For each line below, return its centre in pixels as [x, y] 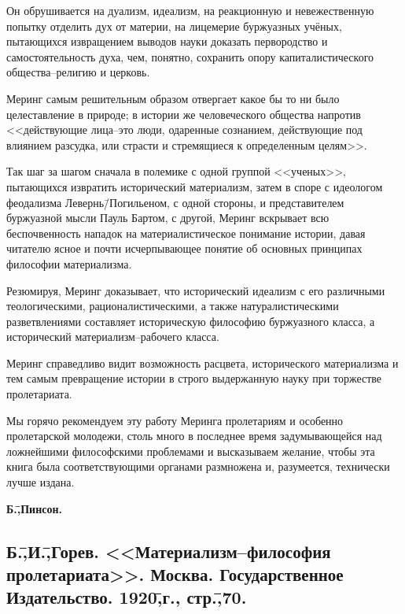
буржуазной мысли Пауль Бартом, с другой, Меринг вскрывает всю [168, 218]
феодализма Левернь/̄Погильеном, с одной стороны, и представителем [175, 202]
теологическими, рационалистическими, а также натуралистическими [173, 306]
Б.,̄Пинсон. [34, 508]
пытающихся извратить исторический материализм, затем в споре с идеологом [195, 186]
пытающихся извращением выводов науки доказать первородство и [167, 41]
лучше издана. [40, 482]
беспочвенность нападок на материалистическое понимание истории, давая [186, 233]
